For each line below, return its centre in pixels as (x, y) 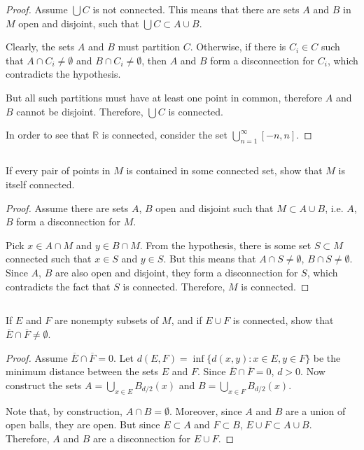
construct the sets (44, 385)
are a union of (315, 410)
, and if (187, 320)
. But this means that (210, 259)
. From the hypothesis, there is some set (225, 245)
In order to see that (48, 135)
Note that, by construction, (64, 410)
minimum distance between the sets (82, 371)
